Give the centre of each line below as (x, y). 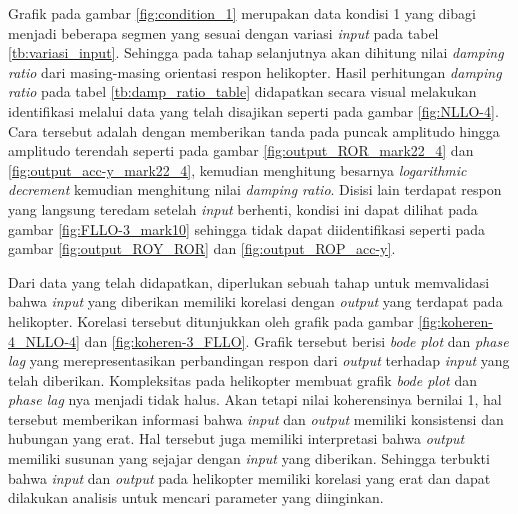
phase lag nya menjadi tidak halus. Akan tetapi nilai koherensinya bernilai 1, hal (255, 399)
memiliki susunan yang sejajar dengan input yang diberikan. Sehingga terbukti (249, 458)
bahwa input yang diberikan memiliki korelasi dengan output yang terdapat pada (255, 301)
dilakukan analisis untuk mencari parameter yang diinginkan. (196, 497)
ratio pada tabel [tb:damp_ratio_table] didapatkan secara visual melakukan (242, 91)
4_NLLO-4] (44, 340)
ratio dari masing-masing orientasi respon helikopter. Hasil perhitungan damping (255, 71)
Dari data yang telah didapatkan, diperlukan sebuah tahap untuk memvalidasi (249, 281)
